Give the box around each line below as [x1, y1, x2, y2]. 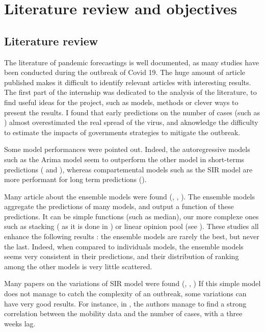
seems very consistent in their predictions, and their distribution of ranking [4, 251, 239, 262]
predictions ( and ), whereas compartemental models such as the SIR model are [4, 164, 253, 174]
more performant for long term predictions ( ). [4, 174, 147, 185]
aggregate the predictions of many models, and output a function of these [4, 201, 234, 212]
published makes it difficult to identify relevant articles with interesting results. [4, 76, 251, 87]
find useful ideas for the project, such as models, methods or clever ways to [4, 96, 238, 107]
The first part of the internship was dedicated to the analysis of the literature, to [4, 87, 257, 97]
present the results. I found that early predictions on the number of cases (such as [4, 107, 260, 117]
